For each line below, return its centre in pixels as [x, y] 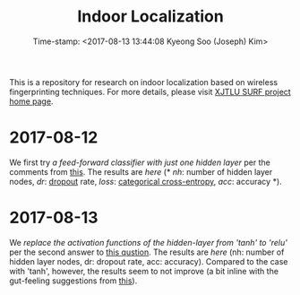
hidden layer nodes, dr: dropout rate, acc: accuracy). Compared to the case [149, 261]
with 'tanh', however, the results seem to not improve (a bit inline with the [144, 271]
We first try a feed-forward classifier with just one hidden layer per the [140, 162]
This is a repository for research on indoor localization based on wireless [144, 82]
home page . [31, 101]
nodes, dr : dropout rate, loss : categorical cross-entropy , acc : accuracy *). [146, 181]
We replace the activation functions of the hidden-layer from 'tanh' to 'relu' [149, 242]
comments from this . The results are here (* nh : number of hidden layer [141, 171]
